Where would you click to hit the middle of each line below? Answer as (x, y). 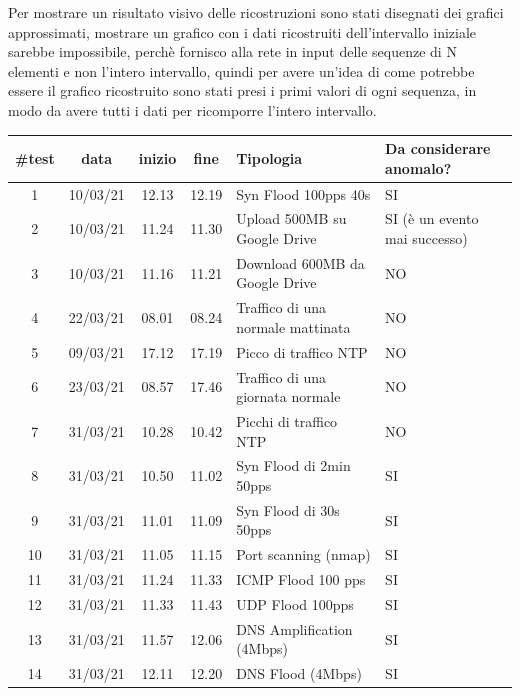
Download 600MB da (300, 262)
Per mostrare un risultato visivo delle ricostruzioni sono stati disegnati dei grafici (256, 12)
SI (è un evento (432, 218)
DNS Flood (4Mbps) (299, 673)
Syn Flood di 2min (293, 465)
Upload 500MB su (291, 218)
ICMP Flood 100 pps (301, 579)
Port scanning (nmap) (303, 554)
